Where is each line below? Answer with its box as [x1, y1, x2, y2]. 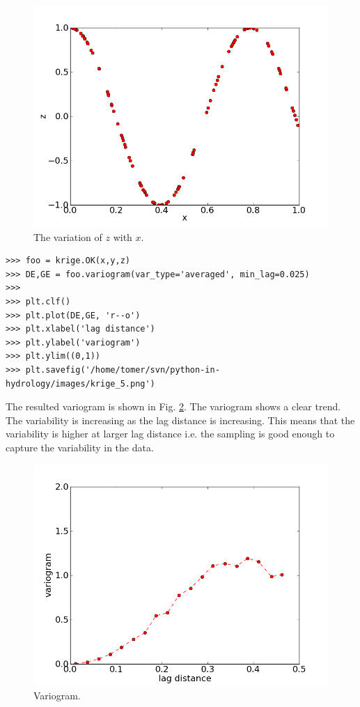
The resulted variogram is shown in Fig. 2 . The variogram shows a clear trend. [6, 399, 341, 414]
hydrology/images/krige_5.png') [6, 378, 155, 389]
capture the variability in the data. [6, 440, 154, 454]
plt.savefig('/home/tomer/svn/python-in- [25, 364, 220, 375]
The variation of [33, 229, 102, 244]
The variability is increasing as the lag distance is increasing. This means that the [6, 412, 355, 427]
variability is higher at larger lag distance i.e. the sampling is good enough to [6, 426, 335, 441]
